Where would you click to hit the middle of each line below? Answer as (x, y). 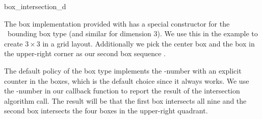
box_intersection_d (35, 6)
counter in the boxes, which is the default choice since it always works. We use (127, 80)
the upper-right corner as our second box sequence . (85, 53)
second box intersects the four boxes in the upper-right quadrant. (106, 111)
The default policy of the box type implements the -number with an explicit (123, 70)
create (14, 43)
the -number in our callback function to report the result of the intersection (122, 91)
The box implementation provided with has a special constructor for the (117, 23)
